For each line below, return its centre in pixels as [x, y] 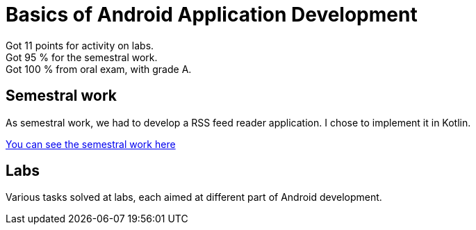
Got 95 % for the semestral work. [82, 57]
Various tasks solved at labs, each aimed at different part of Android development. [194, 197]
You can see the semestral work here [91, 144]
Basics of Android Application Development [212, 15]
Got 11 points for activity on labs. [80, 45]
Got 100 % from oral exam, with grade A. [99, 69]
